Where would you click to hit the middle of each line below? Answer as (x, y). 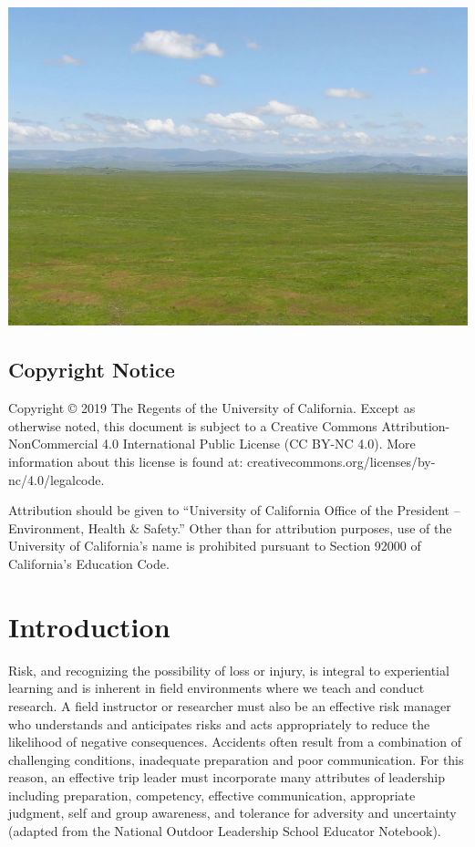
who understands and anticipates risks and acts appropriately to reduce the (219, 723)
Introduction (89, 626)
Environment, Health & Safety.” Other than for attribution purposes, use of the (230, 527)
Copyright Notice (92, 370)
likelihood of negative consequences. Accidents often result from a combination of (235, 742)
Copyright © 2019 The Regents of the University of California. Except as (212, 408)
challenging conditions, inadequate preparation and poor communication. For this (236, 759)
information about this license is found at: (126, 462)
